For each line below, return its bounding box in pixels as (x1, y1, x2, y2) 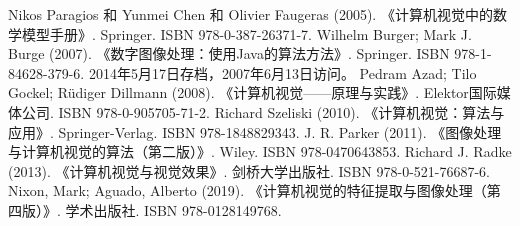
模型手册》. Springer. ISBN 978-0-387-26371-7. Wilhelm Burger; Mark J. (21, 23, 472, 44)
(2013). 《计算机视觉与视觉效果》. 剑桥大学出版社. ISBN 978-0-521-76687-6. (8, 160, 491, 181)
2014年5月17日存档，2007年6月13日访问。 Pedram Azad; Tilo (88, 62, 477, 83)
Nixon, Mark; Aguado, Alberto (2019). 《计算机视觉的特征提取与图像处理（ (8, 180, 487, 201)
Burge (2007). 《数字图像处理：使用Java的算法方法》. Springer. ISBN (8, 43, 450, 64)
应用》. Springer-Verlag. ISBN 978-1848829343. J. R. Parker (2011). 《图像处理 (8, 121, 502, 142)
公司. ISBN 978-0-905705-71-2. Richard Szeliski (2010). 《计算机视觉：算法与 (21, 101, 505, 122)
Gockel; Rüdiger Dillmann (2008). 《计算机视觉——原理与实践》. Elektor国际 (8, 82, 497, 103)
